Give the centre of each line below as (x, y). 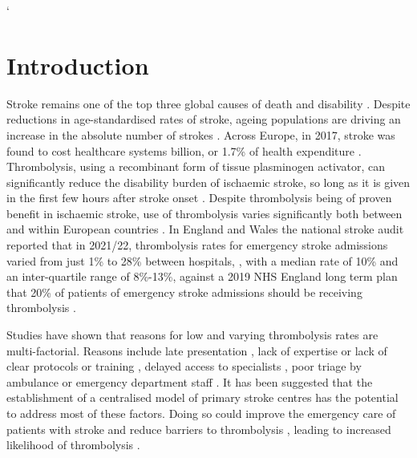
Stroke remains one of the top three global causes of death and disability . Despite (208, 103)
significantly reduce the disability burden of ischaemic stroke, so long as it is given (208, 182)
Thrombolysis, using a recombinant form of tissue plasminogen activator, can (196, 166)
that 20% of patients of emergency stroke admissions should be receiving (184, 292)
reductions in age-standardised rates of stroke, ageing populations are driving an (204, 119)
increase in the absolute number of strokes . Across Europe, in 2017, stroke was (201, 134)
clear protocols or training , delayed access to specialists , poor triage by (184, 366)
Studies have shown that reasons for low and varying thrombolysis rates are (192, 335)
